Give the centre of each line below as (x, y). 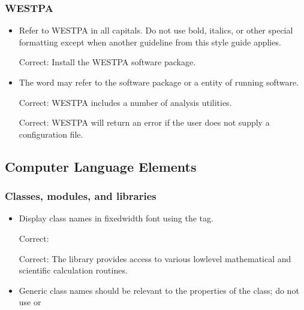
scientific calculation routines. (73, 270)
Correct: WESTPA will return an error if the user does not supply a (144, 122)
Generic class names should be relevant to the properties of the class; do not (159, 290)
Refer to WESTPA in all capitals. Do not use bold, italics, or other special (156, 30)
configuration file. (51, 134)
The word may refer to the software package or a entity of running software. (159, 82)
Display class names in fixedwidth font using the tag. (116, 218)
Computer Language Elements (101, 166)
